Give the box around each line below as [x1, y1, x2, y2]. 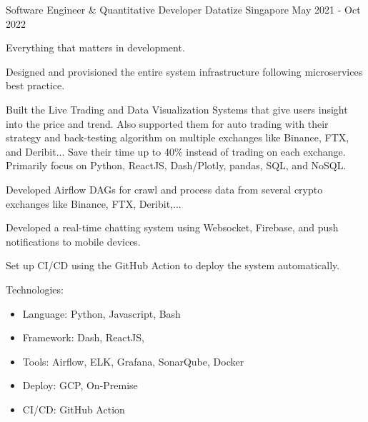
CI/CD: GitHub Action [22, 401, 125, 416]
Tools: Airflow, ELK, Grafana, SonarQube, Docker [22, 353, 244, 368]
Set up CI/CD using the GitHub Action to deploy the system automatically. [6, 258, 340, 273]
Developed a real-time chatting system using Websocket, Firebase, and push [6, 220, 339, 235]
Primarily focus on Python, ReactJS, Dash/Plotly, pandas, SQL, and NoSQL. [6, 158, 347, 173]
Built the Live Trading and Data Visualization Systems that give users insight [6, 101, 348, 116]
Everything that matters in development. [6, 40, 185, 55]
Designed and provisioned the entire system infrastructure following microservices [6, 64, 363, 79]
